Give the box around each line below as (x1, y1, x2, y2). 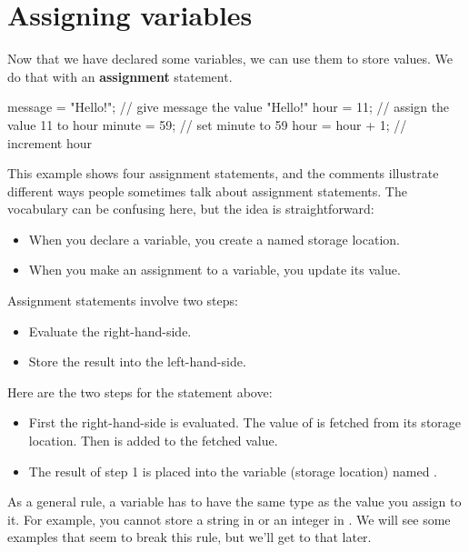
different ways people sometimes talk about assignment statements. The (7, 181, 407, 200)
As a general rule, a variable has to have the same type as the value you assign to (7, 492, 462, 511)
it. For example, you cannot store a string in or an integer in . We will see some (7, 509, 451, 528)
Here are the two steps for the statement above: (7, 382, 273, 401)
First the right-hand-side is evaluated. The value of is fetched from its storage (28, 413, 462, 432)
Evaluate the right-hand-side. (28, 321, 192, 340)
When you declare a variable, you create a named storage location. (28, 229, 400, 248)
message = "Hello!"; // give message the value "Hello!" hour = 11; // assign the (7, 97, 450, 116)
